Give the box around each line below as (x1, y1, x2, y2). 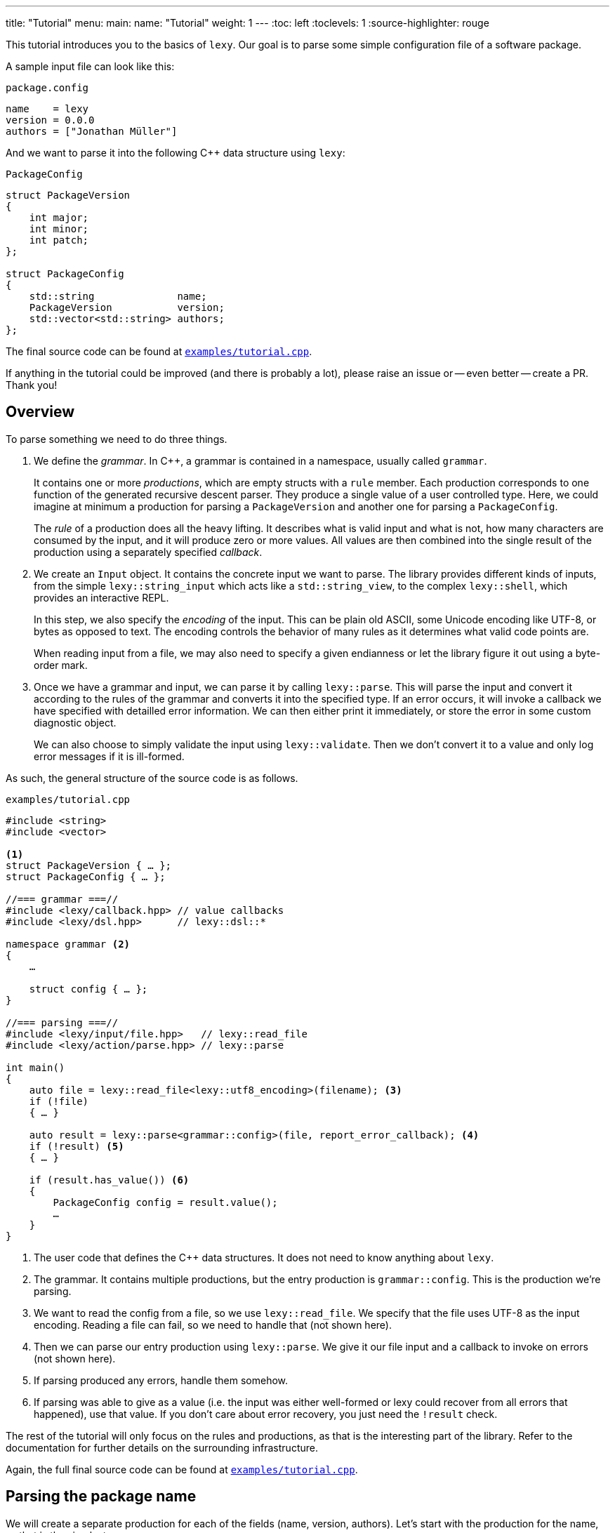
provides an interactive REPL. (34, 591, 169, 604)
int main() (6, 1061, 65, 1073)
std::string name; (29, 291, 207, 302)
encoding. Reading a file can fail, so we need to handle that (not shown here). (34, 1318, 392, 1331)
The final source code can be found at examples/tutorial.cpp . (6, 345, 312, 357)
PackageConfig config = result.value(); (53, 1196, 278, 1208)
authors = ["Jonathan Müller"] (6, 126, 178, 137)
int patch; (29, 234, 89, 246)
